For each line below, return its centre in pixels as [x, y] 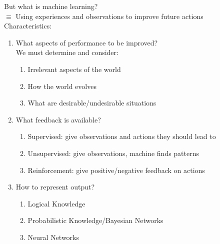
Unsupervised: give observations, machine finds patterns [113, 153]
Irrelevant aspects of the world [74, 69]
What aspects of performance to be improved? [87, 42]
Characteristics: [28, 26]
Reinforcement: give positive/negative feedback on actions [116, 170]
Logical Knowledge [56, 203]
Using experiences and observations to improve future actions [109, 16]
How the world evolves [62, 86]
